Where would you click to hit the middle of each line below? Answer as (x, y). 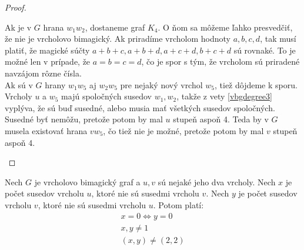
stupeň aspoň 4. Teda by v (221, 119)
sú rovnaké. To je (265, 50)
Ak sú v (19, 84)
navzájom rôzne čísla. (43, 73)
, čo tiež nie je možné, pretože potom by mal (183, 130)
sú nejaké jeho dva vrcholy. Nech (217, 181)
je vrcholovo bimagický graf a (87, 181)
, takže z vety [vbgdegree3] (224, 96)
